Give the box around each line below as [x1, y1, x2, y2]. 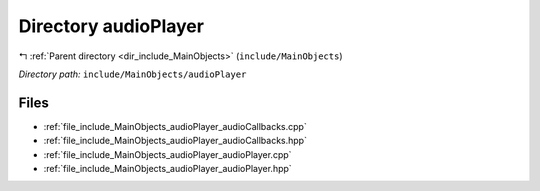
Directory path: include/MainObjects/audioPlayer [18, 68, 247, 80]
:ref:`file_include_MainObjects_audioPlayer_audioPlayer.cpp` [43, 148, 292, 160]
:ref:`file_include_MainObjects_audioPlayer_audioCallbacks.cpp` [43, 120, 307, 132]
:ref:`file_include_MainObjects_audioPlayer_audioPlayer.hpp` [43, 163, 292, 175]
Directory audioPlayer [18, 15, 205, 37]
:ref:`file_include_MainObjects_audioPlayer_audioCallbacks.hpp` [43, 135, 307, 147]
